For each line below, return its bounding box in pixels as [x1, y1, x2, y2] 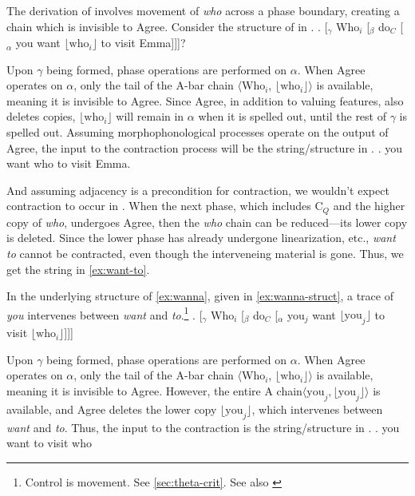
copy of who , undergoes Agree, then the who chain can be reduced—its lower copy [6, 213, 408, 230]
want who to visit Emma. [6, 155, 131, 172]
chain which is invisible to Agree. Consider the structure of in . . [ [6, 18, 328, 34]
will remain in [116, 108, 184, 125]
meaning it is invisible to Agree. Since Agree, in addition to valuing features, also [6, 92, 404, 109]
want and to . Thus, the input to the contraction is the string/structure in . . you [6, 419, 400, 435]
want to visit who [6, 434, 93, 451]
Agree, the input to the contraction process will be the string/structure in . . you [6, 139, 402, 156]
